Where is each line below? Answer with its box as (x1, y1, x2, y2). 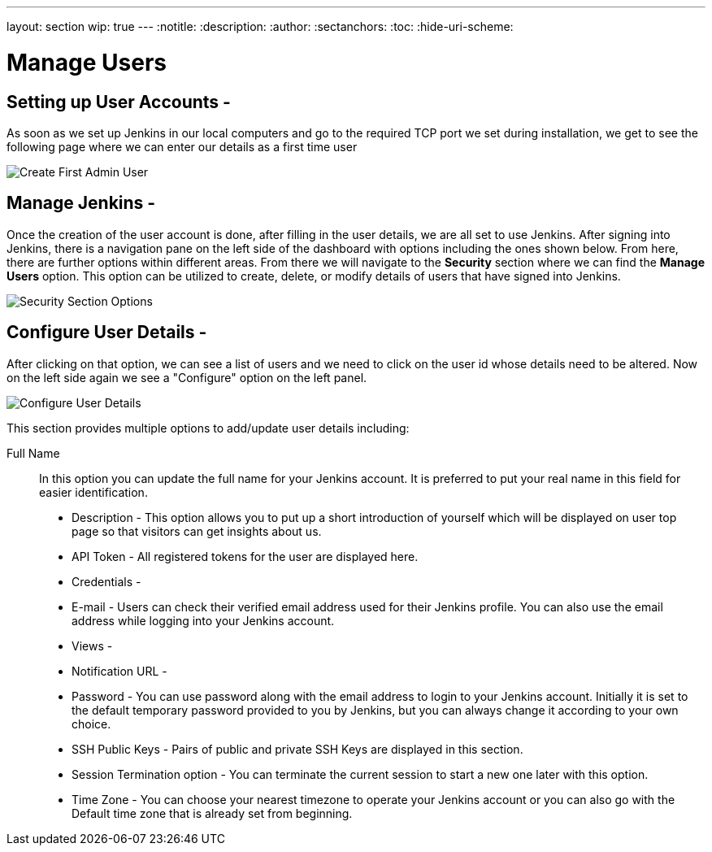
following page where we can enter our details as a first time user (7, 139, 358, 154)
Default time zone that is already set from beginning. (72, 806, 353, 820)
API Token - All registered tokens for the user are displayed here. (72, 549, 419, 563)
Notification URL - (72, 663, 167, 678)
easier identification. (39, 485, 148, 499)
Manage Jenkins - (7, 193, 156, 214)
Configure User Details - (7, 322, 207, 343)
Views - (72, 638, 113, 653)
